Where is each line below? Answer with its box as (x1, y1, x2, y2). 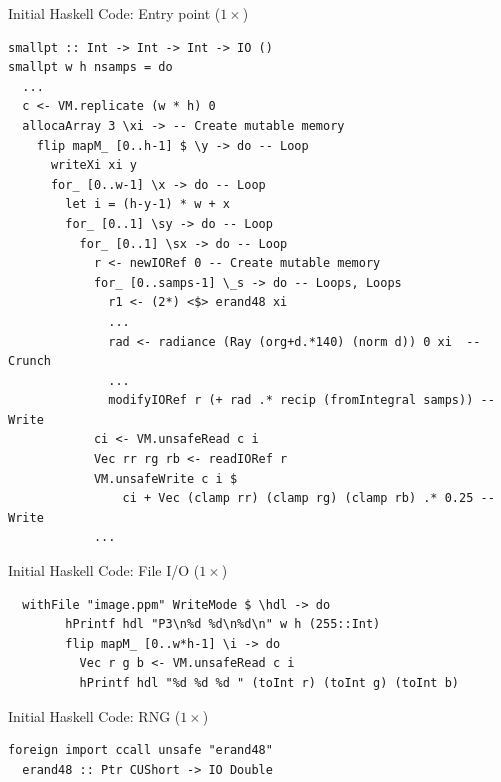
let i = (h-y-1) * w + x (65, 197, 230, 212)
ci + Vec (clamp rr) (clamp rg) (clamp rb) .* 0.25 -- (122, 491, 495, 506)
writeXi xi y (50, 158, 137, 173)
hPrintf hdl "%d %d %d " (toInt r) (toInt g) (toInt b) (79, 676, 460, 690)
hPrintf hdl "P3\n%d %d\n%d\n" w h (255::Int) (65, 617, 381, 632)
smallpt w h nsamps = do (8, 60, 173, 75)
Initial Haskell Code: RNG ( (8, 705, 181, 726)
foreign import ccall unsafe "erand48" (8, 743, 273, 758)
